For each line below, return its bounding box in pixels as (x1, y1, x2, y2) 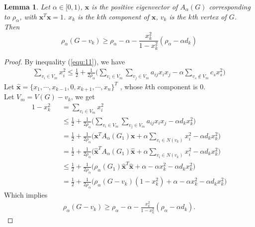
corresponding (209, 1, 251, 11)
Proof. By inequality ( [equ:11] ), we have (4, 56, 125, 67)
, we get (71, 91, 95, 102)
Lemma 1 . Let (4, 1, 50, 11)
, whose (120, 81, 143, 91)
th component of (100, 11, 149, 21)
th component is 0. (148, 81, 206, 91)
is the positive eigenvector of (91, 1, 178, 11)
